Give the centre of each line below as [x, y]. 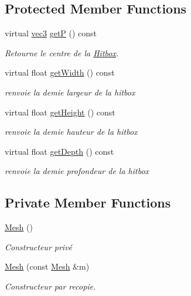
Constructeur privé [39, 246]
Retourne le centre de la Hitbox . [62, 52]
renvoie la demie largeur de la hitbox [70, 92]
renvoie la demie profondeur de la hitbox [77, 171]
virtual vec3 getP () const [51, 33]
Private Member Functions [88, 203]
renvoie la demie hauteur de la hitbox [71, 132]
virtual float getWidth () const [60, 72]
